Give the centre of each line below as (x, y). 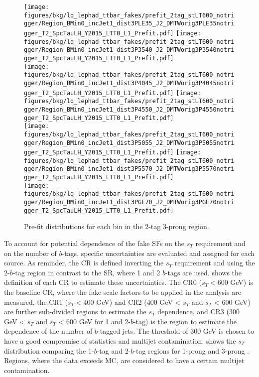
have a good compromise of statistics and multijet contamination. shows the (120, 340)
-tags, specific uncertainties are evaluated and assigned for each (158, 253)
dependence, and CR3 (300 (198, 312)
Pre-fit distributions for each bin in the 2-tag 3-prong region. (117, 226)
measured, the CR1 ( (36, 302)
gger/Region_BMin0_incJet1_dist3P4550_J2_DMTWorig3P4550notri (129, 109)
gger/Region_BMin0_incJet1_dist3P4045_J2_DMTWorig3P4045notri (129, 83)
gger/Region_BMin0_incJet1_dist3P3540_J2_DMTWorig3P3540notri (129, 50)
